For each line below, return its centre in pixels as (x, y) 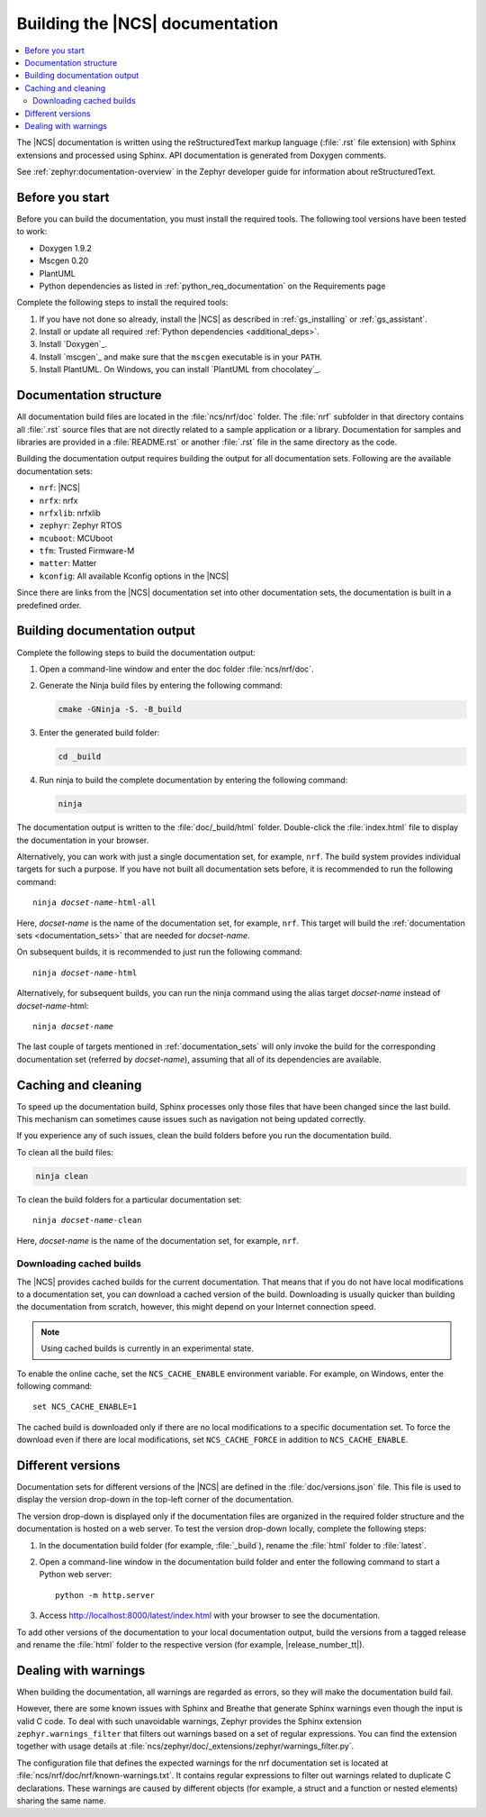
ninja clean (62, 1176)
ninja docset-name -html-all (94, 903)
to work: (32, 232)
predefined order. (49, 605)
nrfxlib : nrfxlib (70, 513)
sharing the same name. (62, 1801)
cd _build (80, 757)
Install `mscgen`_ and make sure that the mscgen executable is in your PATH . (181, 357)
